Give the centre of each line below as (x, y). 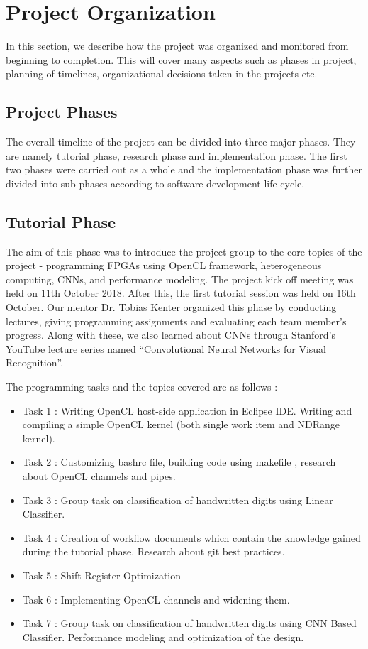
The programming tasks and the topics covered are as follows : (142, 387)
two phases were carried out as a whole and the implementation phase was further (184, 169)
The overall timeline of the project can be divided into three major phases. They (181, 142)
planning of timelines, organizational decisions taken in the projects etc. (162, 73)
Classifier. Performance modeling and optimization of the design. (163, 637)
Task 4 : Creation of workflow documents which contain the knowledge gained (191, 537)
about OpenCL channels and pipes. (99, 476)
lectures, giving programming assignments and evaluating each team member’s (176, 321)
